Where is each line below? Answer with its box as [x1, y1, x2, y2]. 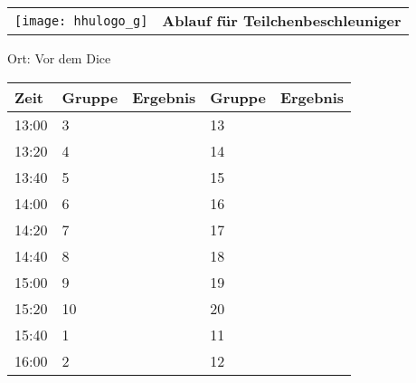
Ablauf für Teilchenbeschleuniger [162, 10, 402, 31]
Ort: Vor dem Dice [7, 49, 111, 67]
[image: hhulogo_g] [14, 13, 148, 28]
